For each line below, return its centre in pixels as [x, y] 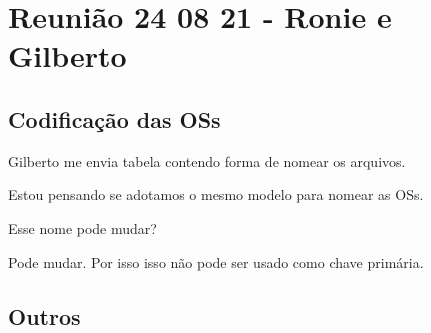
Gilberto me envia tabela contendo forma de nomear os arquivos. [207, 160]
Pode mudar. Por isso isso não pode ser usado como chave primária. [216, 261]
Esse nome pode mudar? [82, 227]
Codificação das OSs [114, 118]
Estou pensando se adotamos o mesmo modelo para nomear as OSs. [216, 194]
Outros [44, 315]
